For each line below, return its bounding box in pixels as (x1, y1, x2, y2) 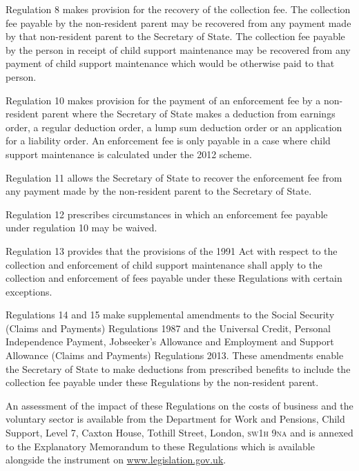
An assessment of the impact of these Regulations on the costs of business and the (6, 398, 353, 412)
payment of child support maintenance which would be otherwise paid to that (6, 56, 335, 70)
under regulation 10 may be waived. (6, 220, 157, 235)
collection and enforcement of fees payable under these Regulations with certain (6, 271, 342, 285)
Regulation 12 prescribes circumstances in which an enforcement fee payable (6, 206, 328, 221)
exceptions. (6, 284, 52, 298)
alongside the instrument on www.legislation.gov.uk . (6, 452, 226, 467)
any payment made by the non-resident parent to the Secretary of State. (6, 184, 312, 198)
